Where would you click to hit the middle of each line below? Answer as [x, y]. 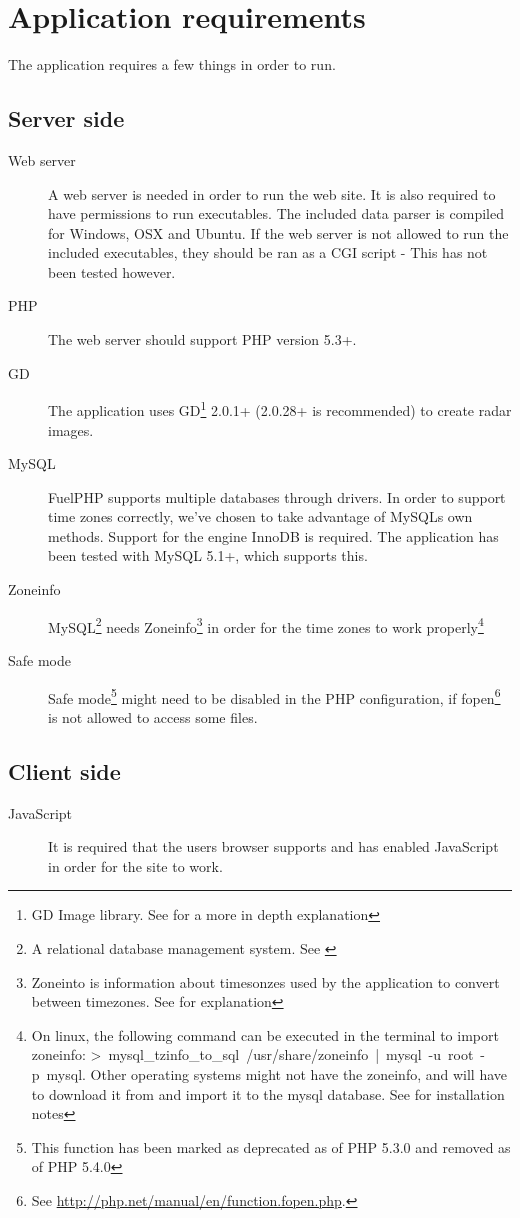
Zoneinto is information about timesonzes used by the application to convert [265, 981]
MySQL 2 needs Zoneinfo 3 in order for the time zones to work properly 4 [266, 625]
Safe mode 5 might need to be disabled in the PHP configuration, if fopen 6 [274, 696]
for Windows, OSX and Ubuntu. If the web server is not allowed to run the [278, 232]
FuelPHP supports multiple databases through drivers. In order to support [277, 496]
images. [71, 429]
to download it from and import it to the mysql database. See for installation [268, 1093]
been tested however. [112, 271]
